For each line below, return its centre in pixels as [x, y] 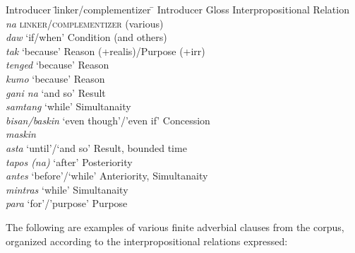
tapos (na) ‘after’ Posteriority [69, 161]
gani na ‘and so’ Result [56, 92]
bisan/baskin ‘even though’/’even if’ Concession [108, 120]
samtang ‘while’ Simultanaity [68, 106]
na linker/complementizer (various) [85, 23]
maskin [21, 134]
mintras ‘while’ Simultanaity [67, 189]
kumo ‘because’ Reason [55, 78]
